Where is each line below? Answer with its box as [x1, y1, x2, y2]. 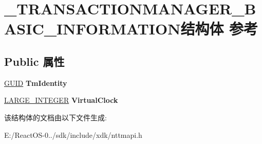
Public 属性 [4, 53, 65, 69]
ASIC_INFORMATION [4, 18, 181, 39]
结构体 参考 [180, 18, 258, 39]
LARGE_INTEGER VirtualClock [4, 95, 118, 105]
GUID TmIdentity [4, 77, 67, 88]
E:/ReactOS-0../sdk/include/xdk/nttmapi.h [4, 129, 142, 140]
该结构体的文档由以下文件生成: [4, 112, 107, 122]
